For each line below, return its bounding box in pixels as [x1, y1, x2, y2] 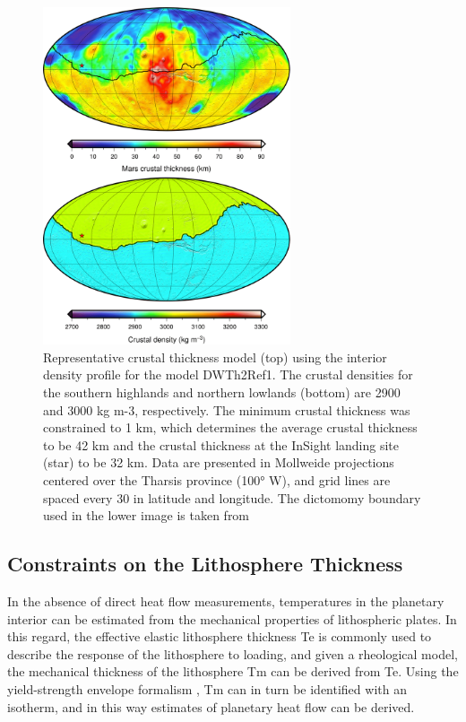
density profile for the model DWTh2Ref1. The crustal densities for [43, 365, 413, 384]
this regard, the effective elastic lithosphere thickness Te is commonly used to [7, 627, 432, 646]
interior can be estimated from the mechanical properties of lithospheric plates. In [7, 609, 457, 628]
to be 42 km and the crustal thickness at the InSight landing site [43, 435, 400, 454]
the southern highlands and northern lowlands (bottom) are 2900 [43, 383, 401, 402]
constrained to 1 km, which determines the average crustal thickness [43, 418, 418, 437]
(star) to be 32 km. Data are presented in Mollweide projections [43, 453, 394, 472]
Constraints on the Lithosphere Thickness [7, 550, 403, 578]
